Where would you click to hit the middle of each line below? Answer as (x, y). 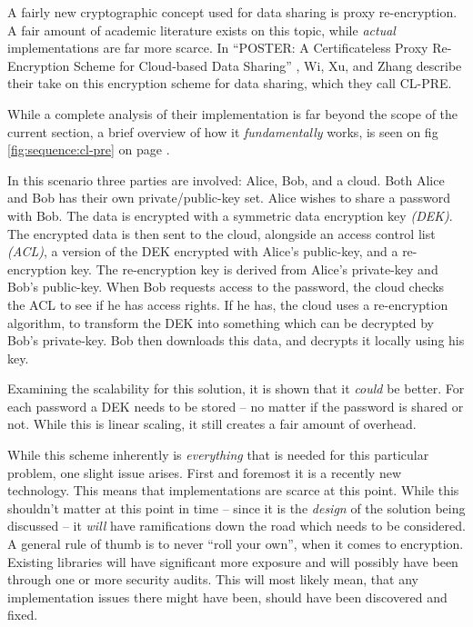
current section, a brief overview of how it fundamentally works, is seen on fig (223, 131)
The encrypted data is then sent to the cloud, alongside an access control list (221, 233)
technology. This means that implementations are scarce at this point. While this (233, 490)
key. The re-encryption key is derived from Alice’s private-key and (254, 269)
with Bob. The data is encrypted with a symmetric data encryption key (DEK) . (230, 215)
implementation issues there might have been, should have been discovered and (227, 597)
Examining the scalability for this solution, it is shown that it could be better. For (236, 388)
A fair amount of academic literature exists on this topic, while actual (201, 30)
